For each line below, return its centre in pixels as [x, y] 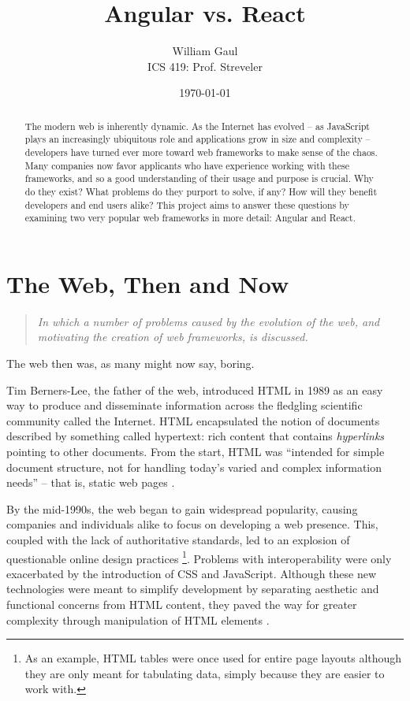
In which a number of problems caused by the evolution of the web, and [209, 321]
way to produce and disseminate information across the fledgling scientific [184, 405]
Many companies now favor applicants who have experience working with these [187, 165]
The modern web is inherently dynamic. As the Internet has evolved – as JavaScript [197, 126]
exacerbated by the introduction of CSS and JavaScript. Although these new [192, 573]
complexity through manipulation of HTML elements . [138, 619]
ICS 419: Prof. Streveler [205, 66]
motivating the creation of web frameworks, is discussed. [173, 337]
